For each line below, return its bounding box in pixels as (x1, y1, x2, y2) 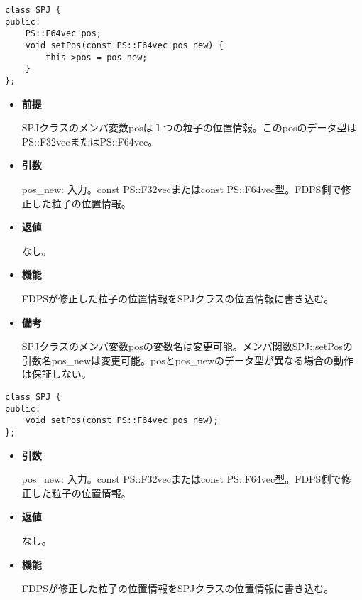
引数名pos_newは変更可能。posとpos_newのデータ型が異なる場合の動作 (21, 352, 354, 367)
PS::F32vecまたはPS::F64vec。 (21, 133, 158, 148)
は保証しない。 (21, 366, 92, 381)
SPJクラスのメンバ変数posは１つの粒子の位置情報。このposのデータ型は (21, 120, 357, 135)
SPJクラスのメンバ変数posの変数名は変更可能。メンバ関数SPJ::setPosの (21, 339, 353, 354)
